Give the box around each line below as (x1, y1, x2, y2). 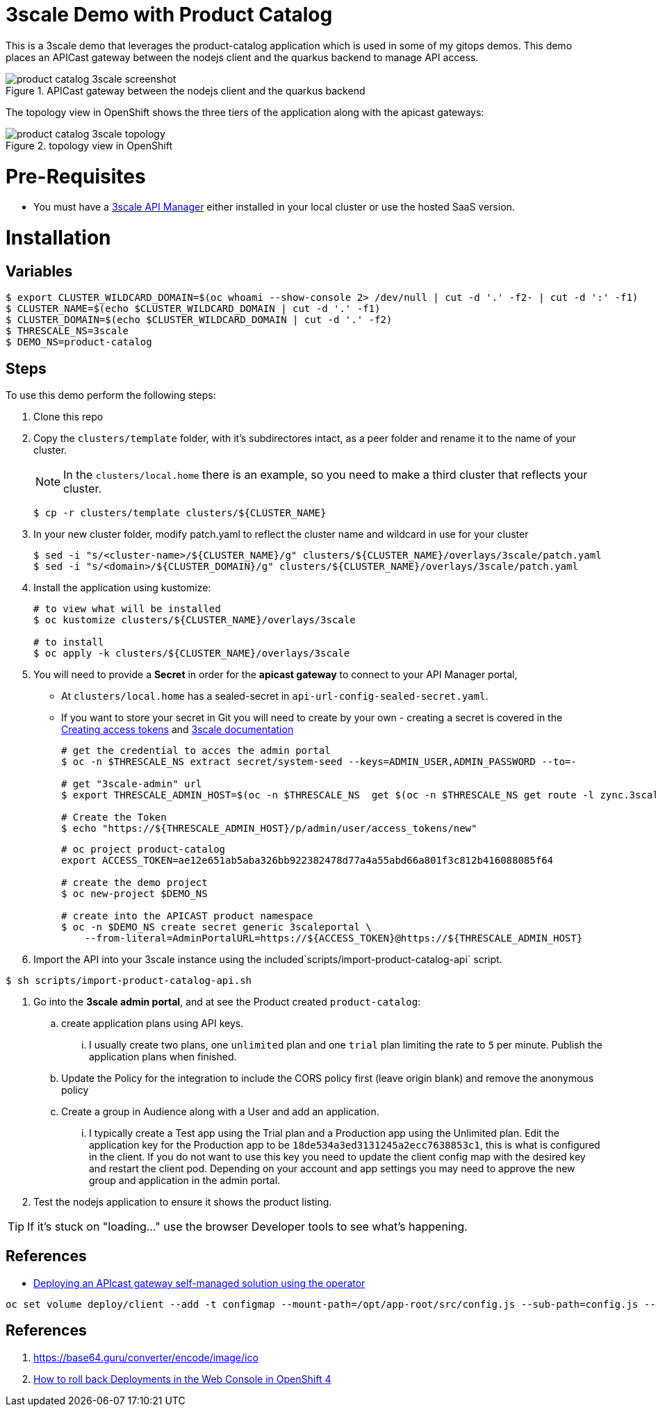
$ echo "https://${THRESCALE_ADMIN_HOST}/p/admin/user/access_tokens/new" (61, 823, 477, 835)
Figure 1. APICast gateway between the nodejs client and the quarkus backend (6, 84, 366, 97)
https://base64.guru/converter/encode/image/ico (33, 1351, 259, 1363)
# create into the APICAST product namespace (61, 910, 313, 922)
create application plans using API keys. (61, 1017, 244, 1030)
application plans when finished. (89, 1051, 237, 1063)
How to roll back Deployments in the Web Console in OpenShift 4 (33, 1372, 331, 1385)
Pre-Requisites (6, 164, 146, 188)
